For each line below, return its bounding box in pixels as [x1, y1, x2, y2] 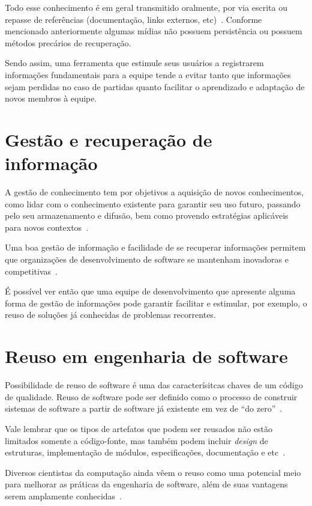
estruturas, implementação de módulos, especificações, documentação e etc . [5, 446, 286, 459]
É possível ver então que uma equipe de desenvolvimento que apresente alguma [5, 285, 296, 297]
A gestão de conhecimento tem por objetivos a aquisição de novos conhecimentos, [5, 186, 304, 198]
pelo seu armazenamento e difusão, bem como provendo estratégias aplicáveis [5, 209, 289, 222]
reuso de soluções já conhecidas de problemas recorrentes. [5, 308, 216, 321]
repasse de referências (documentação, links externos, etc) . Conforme [5, 13, 262, 25]
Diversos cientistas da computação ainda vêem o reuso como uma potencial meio [5, 466, 301, 478]
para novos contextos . [5, 221, 89, 233]
